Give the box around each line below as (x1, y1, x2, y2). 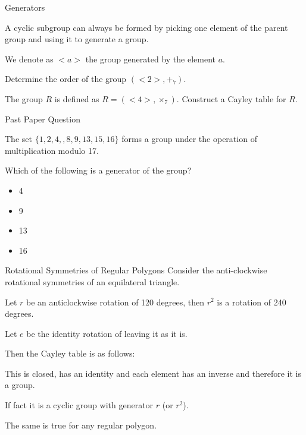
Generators (5, 1, 45, 13)
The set (5, 133, 32, 145)
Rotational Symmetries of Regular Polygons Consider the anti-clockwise (5, 264, 267, 276)
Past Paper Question (5, 112, 80, 125)
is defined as (54, 92, 99, 105)
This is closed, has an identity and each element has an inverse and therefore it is (5, 367, 301, 379)
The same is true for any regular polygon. (5, 418, 157, 431)
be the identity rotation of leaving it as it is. (26, 327, 188, 339)
